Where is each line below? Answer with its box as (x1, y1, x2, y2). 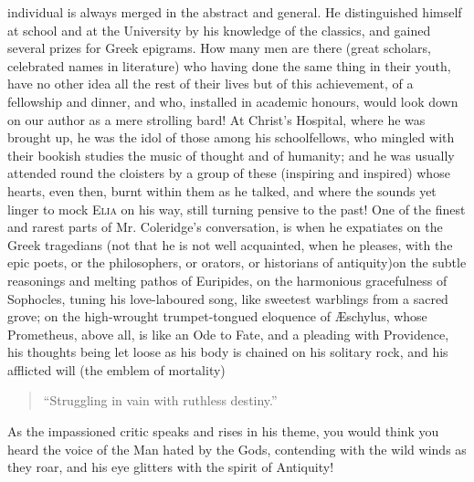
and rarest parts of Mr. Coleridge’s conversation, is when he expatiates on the (7, 217, 443, 236)
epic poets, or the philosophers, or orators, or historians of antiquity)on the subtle (7, 253, 467, 272)
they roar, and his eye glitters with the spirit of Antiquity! (7, 457, 334, 477)
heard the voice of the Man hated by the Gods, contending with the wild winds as (7, 439, 467, 458)
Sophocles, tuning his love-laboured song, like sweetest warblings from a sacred (7, 288, 448, 308)
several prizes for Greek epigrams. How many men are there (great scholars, (7, 38, 431, 58)
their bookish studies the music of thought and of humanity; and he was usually (7, 145, 455, 164)
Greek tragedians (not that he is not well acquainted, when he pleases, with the (7, 235, 453, 254)
